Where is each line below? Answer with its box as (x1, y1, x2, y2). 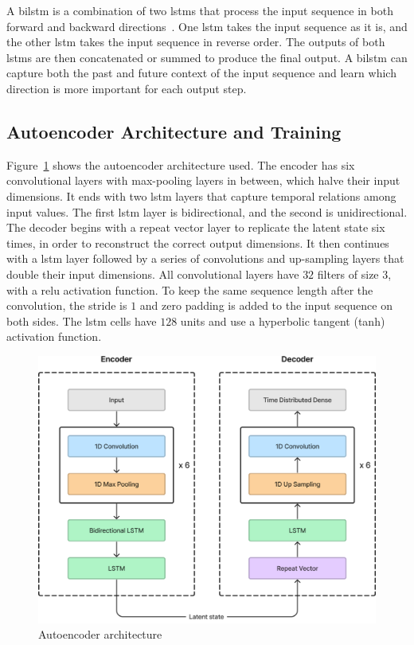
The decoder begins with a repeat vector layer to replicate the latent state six (6, 219, 385, 236)
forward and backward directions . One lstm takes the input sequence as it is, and (6, 18, 408, 34)
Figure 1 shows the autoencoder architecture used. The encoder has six (6, 156, 355, 173)
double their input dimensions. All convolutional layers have (6, 265, 299, 282)
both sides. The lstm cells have (6, 312, 157, 329)
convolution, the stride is (6, 297, 127, 314)
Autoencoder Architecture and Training (6, 119, 342, 143)
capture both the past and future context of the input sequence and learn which (6, 64, 396, 81)
